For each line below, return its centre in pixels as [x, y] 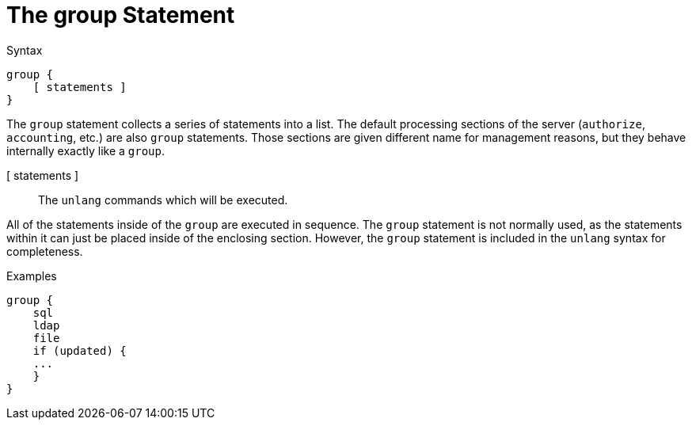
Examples [32, 276]
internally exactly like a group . [86, 150]
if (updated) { [80, 350]
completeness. [45, 251]
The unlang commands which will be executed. [163, 200]
